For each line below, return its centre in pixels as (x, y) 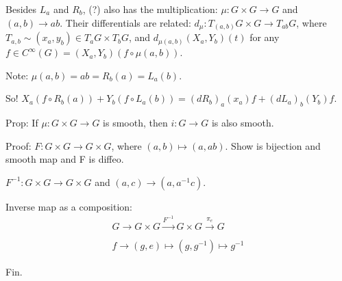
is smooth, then (135, 123)
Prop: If (22, 123)
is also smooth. (243, 123)
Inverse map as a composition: (69, 206)
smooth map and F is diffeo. (65, 159)
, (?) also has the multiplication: (150, 9)
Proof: (19, 145)
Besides (21, 9)
